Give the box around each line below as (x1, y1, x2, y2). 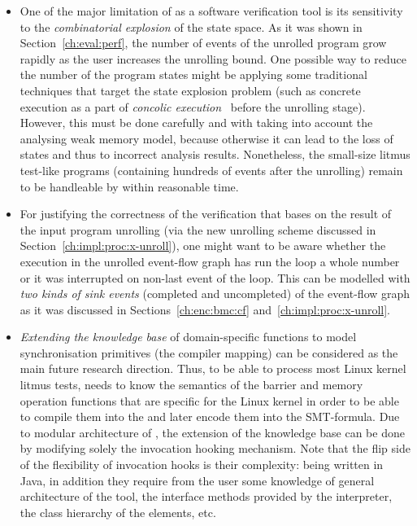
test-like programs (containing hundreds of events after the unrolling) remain (20, 161, 403, 178)
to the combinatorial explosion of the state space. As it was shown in (20, 18, 363, 35)
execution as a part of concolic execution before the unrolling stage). (20, 98, 366, 115)
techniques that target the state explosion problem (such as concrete (20, 81, 361, 99)
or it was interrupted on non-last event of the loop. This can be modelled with (20, 269, 410, 286)
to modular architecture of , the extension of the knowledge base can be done (20, 423, 405, 441)
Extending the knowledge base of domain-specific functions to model (20, 328, 357, 345)
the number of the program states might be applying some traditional (20, 66, 367, 83)
